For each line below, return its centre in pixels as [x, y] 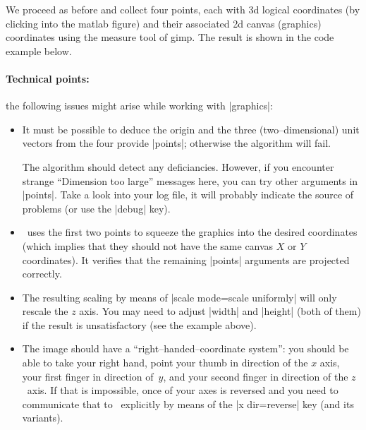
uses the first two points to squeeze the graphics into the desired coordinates [192, 232]
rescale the [45, 311]
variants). [43, 418]
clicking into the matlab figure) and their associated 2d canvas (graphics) [164, 23]
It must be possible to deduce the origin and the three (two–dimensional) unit [191, 129]
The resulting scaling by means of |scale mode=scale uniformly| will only [179, 297]
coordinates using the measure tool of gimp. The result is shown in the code [170, 37]
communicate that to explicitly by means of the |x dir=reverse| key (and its [188, 404]
